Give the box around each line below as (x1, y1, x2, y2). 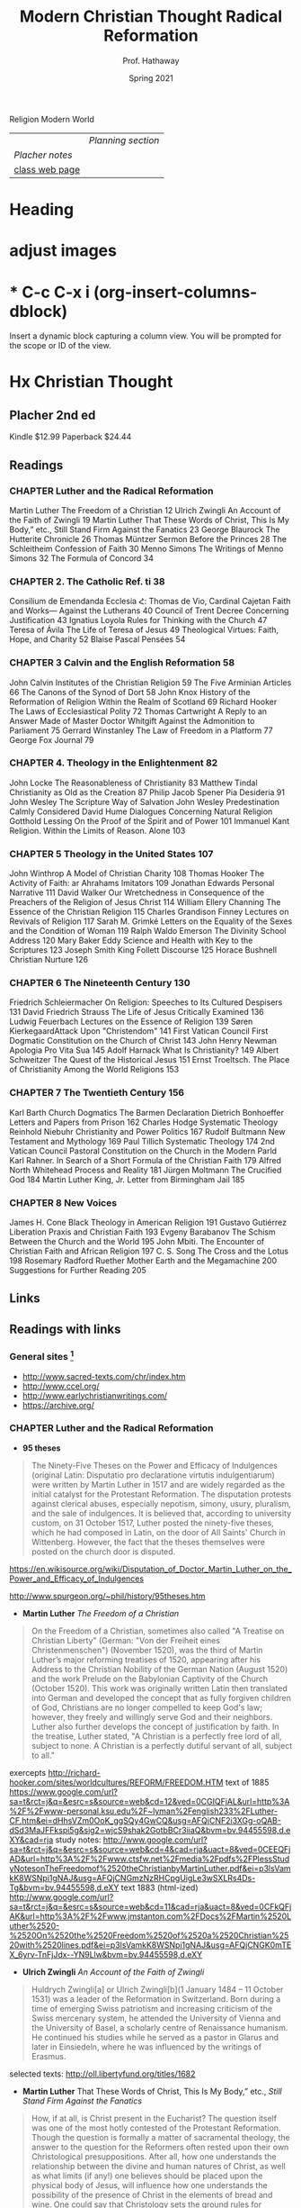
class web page (13, 163, 81, 176)
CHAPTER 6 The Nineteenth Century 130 (9, 977, 190, 990)
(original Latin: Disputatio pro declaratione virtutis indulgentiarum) (31, 1470, 276, 1480)
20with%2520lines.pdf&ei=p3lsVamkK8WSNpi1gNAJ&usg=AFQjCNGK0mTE (9, 1939, 292, 1950)
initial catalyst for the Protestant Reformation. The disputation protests (31, 1489, 292, 1499)
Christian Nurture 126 (9, 955, 88, 965)
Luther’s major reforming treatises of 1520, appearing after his (31, 1654, 261, 1665)
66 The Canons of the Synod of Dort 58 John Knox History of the (9, 686, 251, 697)
